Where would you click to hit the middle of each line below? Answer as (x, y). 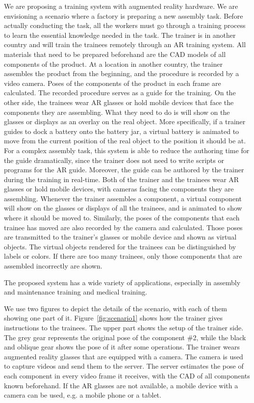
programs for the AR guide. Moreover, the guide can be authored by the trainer (124, 170)
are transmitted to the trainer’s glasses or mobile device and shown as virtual (120, 237)
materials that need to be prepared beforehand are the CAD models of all (115, 54)
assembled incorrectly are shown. (53, 266)
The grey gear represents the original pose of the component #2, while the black (125, 337)
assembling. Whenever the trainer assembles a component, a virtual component (123, 198)
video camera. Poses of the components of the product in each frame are (113, 83)
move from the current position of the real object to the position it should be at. (125, 141)
